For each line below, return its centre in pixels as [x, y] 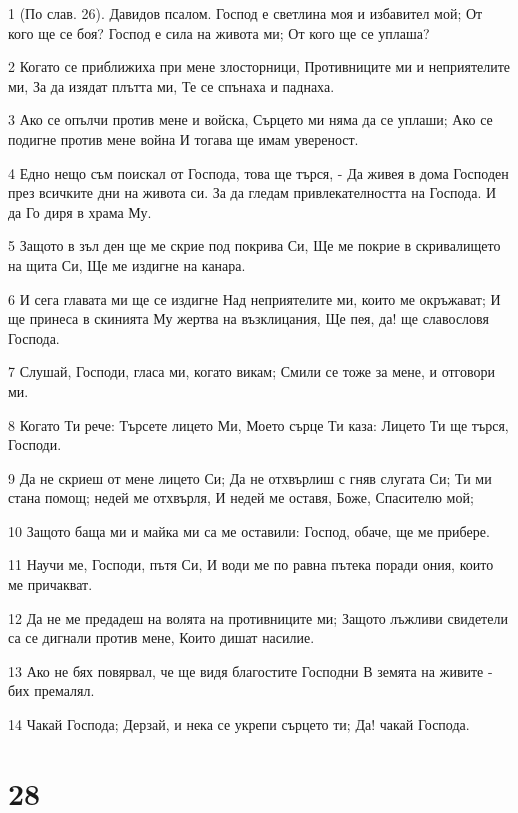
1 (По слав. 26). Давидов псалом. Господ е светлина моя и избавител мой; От [245, 13]
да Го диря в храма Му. [80, 211]
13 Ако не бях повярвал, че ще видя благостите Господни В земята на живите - [250, 670]
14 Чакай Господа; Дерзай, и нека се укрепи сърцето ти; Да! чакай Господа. [239, 724]
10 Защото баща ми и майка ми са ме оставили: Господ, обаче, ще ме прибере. [249, 530]
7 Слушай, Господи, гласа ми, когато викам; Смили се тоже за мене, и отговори [251, 371]
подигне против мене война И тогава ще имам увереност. [183, 138]
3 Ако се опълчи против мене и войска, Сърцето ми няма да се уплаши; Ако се [250, 119]
